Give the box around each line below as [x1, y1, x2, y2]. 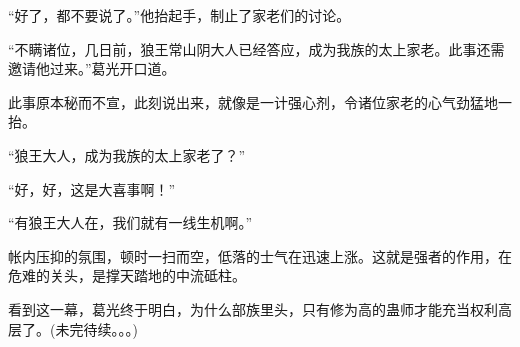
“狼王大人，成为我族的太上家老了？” [8, 144, 246, 165]
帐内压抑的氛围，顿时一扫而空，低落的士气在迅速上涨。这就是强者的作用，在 [8, 245, 512, 266]
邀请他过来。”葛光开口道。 [8, 58, 176, 79]
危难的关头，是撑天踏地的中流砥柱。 [8, 265, 246, 286]
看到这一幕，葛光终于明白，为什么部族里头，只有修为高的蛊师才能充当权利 [8, 298, 498, 319]
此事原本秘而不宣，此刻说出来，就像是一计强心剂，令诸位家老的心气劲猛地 [8, 91, 498, 112]
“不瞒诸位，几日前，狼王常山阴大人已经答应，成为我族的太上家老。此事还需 [8, 38, 505, 59]
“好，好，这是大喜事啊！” [8, 178, 176, 199]
